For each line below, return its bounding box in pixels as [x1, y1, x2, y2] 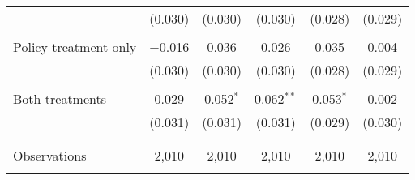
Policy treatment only [13, 37, 137, 56]
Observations [13, 146, 87, 165]
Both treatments [13, 89, 107, 108]
